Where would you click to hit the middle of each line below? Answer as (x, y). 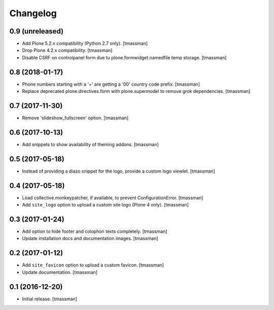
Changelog (33, 13)
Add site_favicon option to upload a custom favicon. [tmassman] (93, 265)
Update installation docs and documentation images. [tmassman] (90, 238)
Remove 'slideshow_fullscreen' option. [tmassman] (75, 118)
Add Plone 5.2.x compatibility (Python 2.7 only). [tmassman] (85, 44)
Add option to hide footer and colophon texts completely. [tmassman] (95, 231)
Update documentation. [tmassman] (60, 272)
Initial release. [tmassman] (49, 299)
